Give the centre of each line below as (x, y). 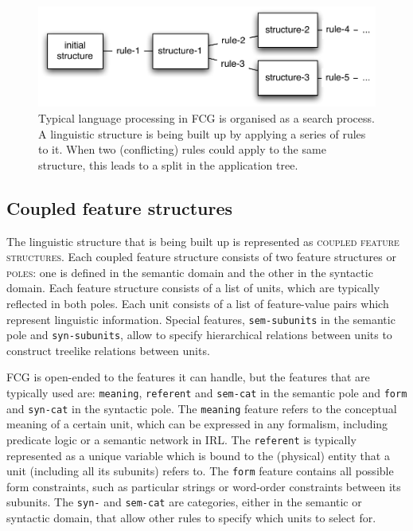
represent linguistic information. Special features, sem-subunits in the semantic (201, 319)
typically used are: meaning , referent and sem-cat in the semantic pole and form (207, 393)
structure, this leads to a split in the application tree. (168, 164)
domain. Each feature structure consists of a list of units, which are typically (193, 288)
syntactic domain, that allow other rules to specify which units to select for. (191, 518)
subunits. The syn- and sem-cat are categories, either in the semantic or (184, 502)
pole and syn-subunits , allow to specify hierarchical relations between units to (199, 335)
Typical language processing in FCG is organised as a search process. (206, 118)
